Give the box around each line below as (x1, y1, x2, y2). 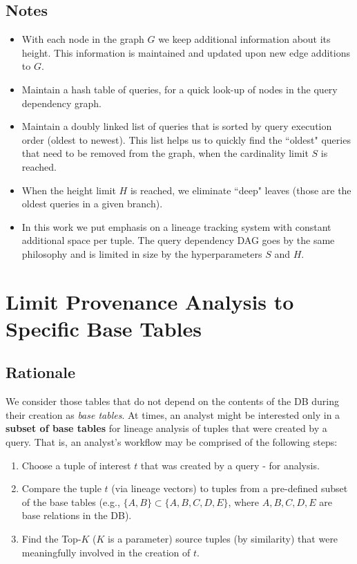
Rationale (6, 361, 75, 383)
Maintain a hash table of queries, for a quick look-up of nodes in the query (21, 82, 338, 96)
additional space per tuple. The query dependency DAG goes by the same (21, 233, 335, 247)
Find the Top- (21, 532, 81, 546)
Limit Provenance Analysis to (6, 287, 294, 315)
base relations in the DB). (21, 508, 132, 523)
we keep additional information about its (158, 32, 331, 46)
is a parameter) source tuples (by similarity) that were (108, 532, 338, 546)
